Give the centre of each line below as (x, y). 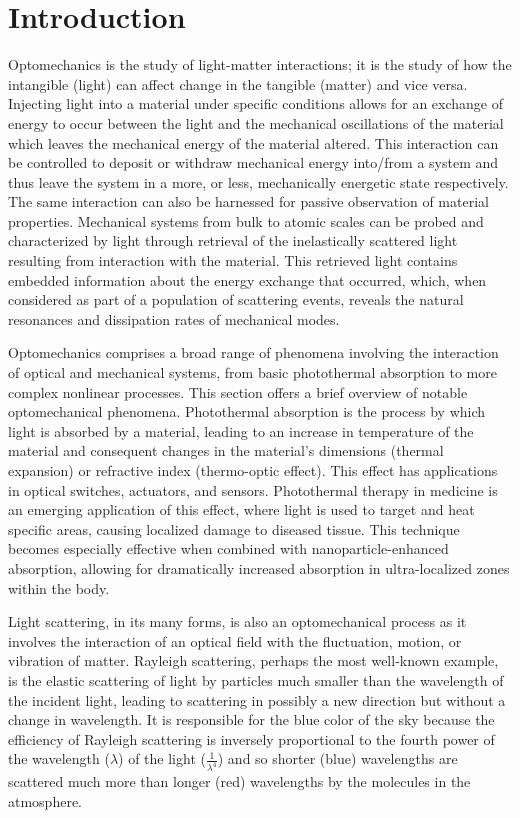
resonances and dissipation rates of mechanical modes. (174, 318)
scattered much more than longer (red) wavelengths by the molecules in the (239, 781)
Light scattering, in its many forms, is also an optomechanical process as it (237, 621)
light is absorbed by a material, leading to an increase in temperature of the (241, 430)
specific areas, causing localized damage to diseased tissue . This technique (234, 528)
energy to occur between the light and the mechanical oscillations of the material (256, 122)
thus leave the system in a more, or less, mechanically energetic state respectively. (258, 181)
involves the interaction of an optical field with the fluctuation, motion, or (235, 640)
